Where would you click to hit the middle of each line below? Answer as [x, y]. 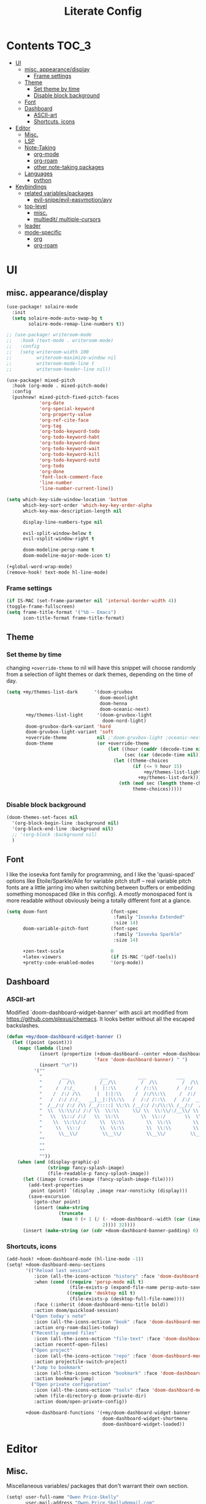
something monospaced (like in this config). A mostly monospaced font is [99, 894]
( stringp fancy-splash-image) [86, 1168]
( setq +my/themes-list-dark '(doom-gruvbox [70, 692]
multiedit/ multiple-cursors [67, 219]
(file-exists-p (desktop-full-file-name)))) [127, 1299]
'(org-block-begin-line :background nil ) [66, 823]
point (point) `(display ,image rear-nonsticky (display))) [109, 1191]
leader [32, 226]
